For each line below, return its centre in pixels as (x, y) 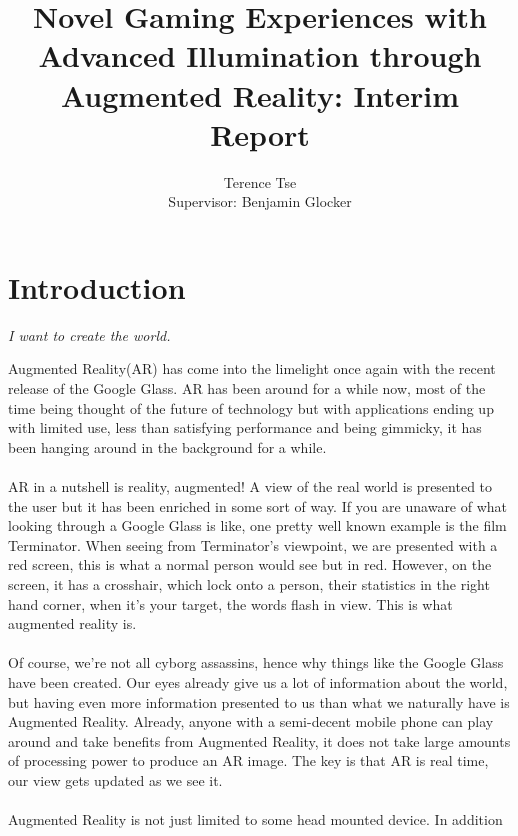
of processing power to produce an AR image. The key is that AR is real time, (248, 760)
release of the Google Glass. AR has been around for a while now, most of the (247, 388)
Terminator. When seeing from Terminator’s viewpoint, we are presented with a (253, 544)
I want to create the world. (89, 334)
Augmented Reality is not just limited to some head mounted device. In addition (255, 819)
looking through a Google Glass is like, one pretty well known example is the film (257, 525)
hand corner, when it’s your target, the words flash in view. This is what (230, 603)
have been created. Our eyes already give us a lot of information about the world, (258, 681)
